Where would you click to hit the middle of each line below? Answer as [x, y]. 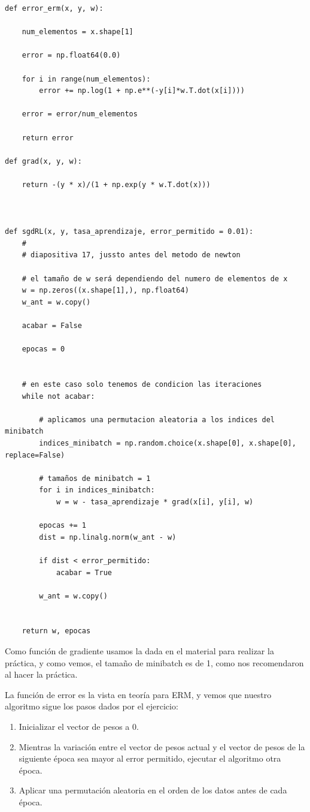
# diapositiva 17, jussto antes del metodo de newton [131, 255]
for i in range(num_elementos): [86, 79]
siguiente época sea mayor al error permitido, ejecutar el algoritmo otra [150, 758]
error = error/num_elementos [80, 114]
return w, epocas [56, 631]
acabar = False [52, 326]
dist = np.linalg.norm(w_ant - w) [108, 537]
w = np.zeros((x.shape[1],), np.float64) [105, 291]
